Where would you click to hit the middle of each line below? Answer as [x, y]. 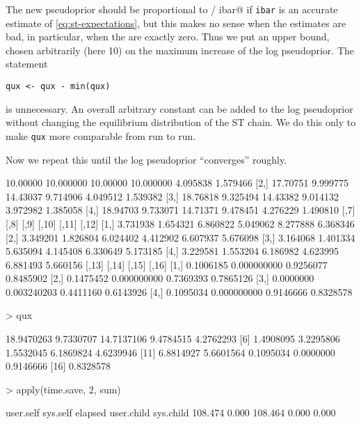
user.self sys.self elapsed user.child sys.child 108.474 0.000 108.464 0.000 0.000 [171, 413]
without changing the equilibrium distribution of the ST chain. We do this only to [181, 122]
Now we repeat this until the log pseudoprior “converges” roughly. [146, 159]
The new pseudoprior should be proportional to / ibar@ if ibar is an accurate [172, 9]
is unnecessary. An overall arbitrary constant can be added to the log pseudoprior [179, 108]
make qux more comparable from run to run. [101, 135]
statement [27, 64]
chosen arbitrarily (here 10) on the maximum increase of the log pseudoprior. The [180, 50]
